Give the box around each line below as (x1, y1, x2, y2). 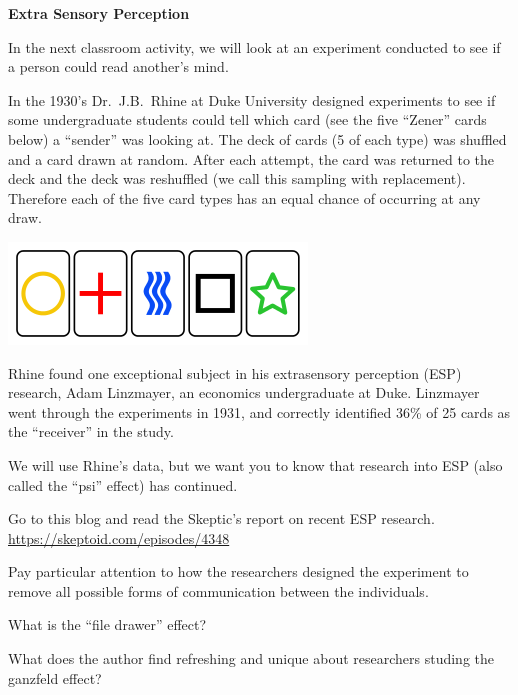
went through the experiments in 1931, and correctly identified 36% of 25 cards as (8, 401, 511, 422)
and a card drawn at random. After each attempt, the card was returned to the (8, 148, 495, 169)
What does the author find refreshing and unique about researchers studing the (8, 648, 495, 669)
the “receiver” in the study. (8, 421, 174, 442)
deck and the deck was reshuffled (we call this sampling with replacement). (8, 168, 466, 189)
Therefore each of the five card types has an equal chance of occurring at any (8, 187, 481, 208)
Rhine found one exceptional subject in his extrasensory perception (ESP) (8, 362, 462, 383)
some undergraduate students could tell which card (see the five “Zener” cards (8, 109, 487, 130)
